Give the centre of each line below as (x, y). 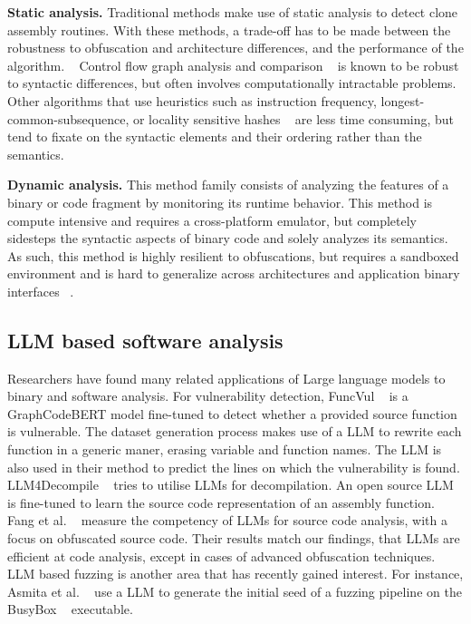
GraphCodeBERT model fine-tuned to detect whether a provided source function (232, 413)
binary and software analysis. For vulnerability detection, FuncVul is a (208, 396)
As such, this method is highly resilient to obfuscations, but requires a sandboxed (233, 255)
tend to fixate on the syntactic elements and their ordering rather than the (215, 136)
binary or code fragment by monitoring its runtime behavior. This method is (220, 202)
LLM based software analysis (145, 340)
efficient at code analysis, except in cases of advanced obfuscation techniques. (221, 556)
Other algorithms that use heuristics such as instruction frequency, (192, 100)
